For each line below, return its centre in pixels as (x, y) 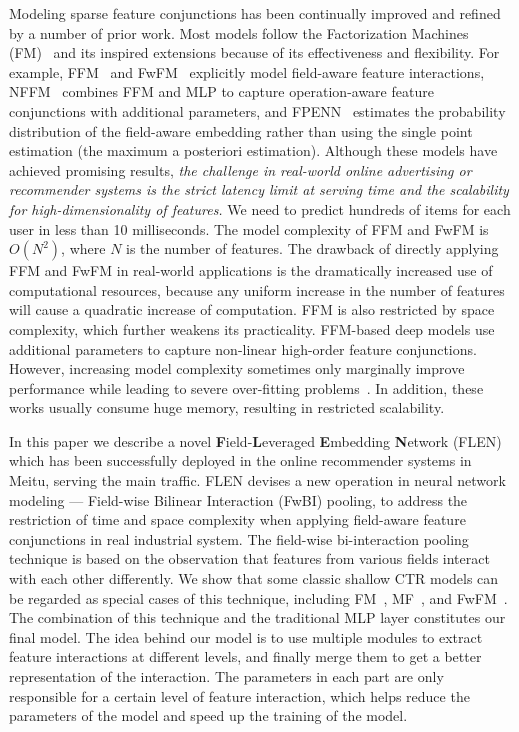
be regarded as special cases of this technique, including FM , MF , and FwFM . (258, 597)
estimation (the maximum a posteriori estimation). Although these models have (253, 150)
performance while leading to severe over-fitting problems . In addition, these (246, 387)
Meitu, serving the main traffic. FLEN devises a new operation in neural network (257, 480)
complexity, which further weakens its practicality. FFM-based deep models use (252, 328)
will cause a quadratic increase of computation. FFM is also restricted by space (252, 309)
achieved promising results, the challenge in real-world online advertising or (240, 169)
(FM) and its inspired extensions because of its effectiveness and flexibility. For (254, 52)
